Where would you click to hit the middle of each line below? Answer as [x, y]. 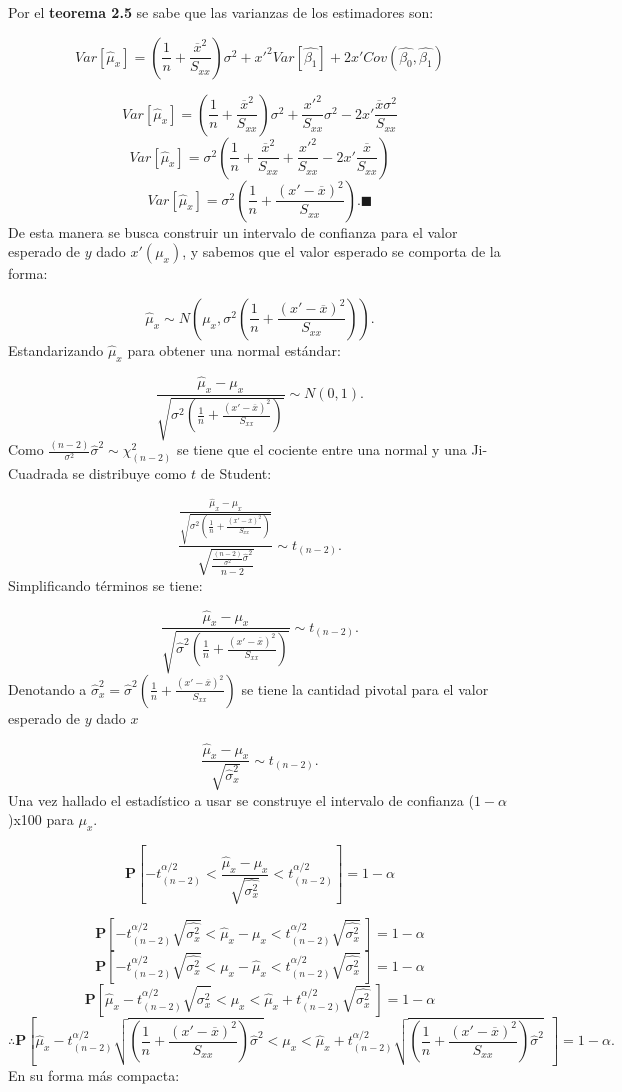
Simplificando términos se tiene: [105, 584]
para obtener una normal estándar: [234, 349]
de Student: [236, 473]
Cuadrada [38, 473]
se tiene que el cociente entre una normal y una [321, 449]
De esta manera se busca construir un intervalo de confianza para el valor [233, 231]
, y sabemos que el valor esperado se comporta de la [341, 251]
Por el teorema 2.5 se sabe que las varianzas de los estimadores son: [221, 12]
